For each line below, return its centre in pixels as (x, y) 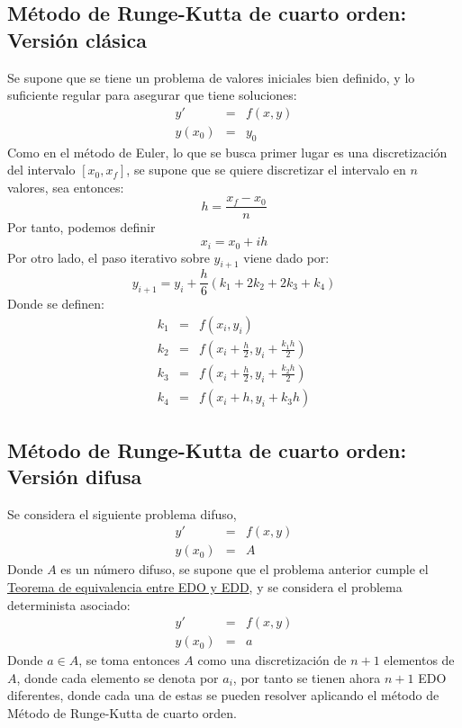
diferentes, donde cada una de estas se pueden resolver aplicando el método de (223, 695)
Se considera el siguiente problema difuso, (122, 513)
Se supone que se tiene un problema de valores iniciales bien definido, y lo (211, 77)
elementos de (419, 660)
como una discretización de (272, 660)
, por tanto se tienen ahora (307, 677)
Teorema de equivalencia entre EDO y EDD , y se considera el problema (205, 586)
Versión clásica (77, 39)
